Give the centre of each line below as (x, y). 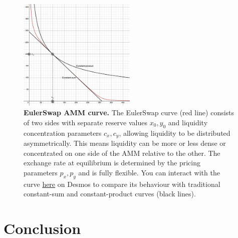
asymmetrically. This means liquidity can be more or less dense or (125, 143)
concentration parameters (63, 133)
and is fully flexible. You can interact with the (149, 172)
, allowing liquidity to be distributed (175, 133)
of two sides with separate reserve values (86, 122)
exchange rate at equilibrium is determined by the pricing (112, 163)
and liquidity (188, 122)
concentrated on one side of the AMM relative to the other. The (122, 153)
